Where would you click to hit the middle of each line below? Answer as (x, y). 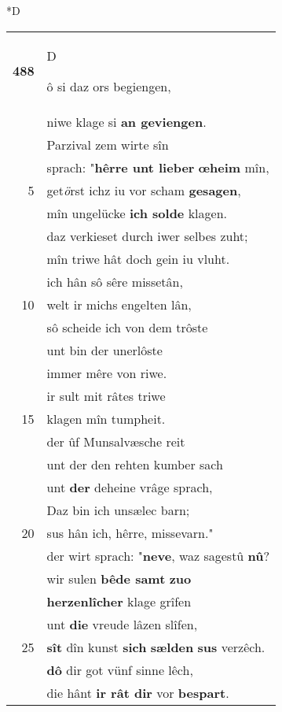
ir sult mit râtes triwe (106, 395)
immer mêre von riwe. (107, 373)
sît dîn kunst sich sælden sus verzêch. (156, 647)
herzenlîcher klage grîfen (119, 601)
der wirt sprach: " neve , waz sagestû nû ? (158, 555)
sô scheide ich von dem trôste (127, 327)
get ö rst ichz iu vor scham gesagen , (144, 190)
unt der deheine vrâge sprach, (130, 487)
